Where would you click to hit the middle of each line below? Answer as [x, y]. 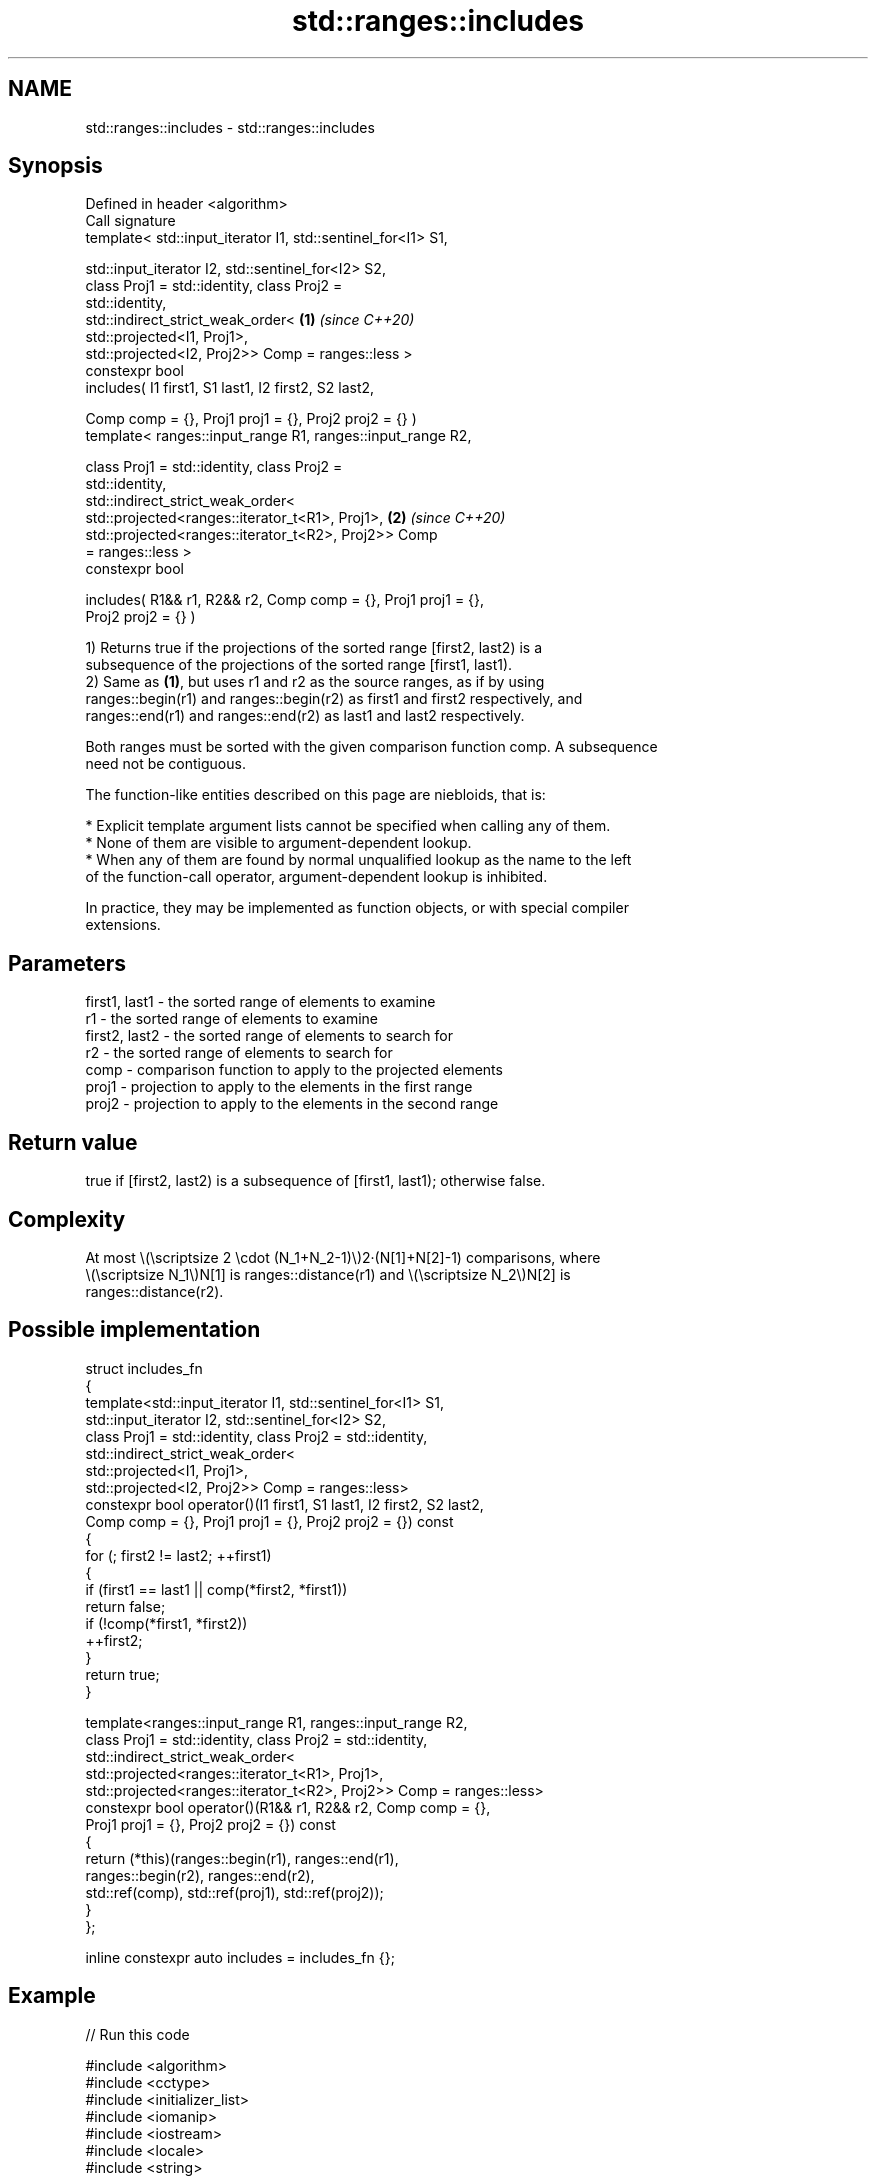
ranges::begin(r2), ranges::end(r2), [200, 1875]
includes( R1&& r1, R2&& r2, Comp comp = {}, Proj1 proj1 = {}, [285, 600]
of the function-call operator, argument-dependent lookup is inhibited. [316, 877]
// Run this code [137, 2034]
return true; [122, 1674]
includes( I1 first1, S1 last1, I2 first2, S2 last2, [230, 388]
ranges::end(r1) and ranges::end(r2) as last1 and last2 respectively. [305, 716]
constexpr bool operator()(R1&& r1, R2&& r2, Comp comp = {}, [288, 1807]
